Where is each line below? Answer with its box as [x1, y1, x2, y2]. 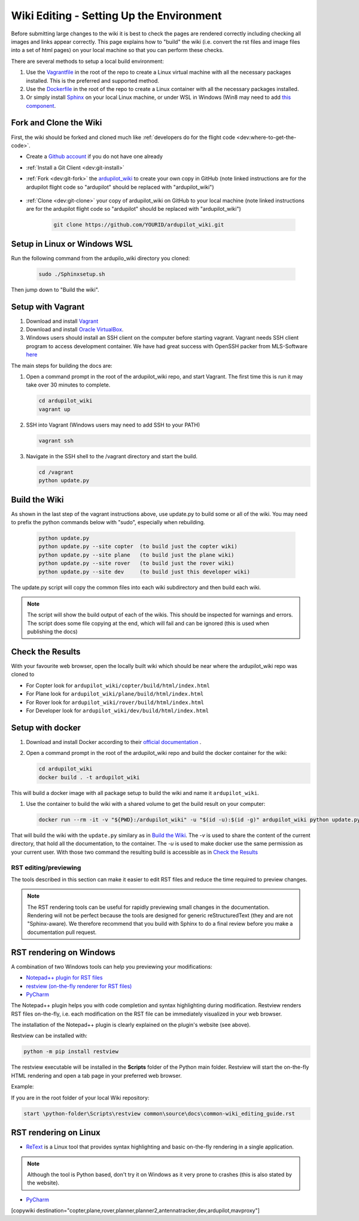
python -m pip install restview [23, 1048, 119, 1055]
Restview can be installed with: [11, 1032, 88, 1039]
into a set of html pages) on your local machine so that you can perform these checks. [11, 47, 224, 54]
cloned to [11, 671, 35, 678]
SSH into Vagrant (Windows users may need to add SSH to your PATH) [26, 421, 200, 428]
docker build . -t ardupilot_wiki [38, 773, 140, 781]
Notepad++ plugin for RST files [26, 974, 103, 981]
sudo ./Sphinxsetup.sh [38, 270, 105, 277]
